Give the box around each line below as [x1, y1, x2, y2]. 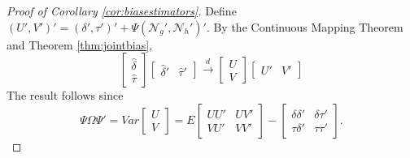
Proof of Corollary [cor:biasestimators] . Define [7, 2, 237, 19]
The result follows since [7, 87, 124, 104]
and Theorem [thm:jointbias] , [7, 36, 153, 53]
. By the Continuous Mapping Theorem [206, 18, 403, 35]
